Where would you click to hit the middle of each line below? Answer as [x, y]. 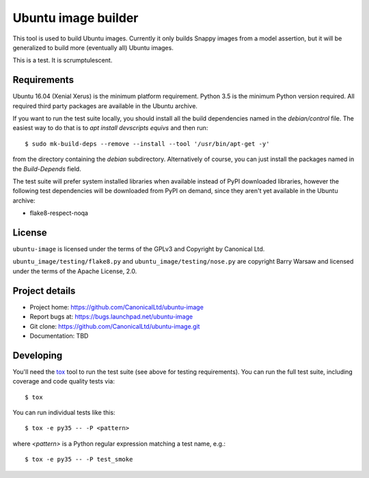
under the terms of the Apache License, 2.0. [75, 271]
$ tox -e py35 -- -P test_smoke [79, 460]
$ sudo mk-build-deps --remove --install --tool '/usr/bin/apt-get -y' [147, 143]
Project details [44, 291]
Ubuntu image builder [76, 18]
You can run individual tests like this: [64, 412]
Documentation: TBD [59, 336]
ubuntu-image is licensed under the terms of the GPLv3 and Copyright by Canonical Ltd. [139, 249]
